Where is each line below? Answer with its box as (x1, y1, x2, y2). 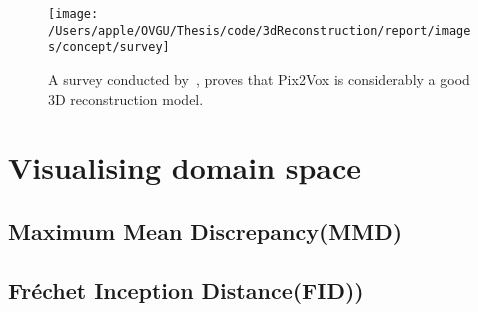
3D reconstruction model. (48, 88, 204, 109)
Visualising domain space (8, 147, 362, 188)
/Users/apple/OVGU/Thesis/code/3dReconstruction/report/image (48, 23, 471, 38)
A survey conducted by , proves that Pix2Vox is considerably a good (48, 68, 470, 89)
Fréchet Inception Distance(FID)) (8, 274, 364, 305)
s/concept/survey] (48, 40, 170, 55)
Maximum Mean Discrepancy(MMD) (8, 215, 403, 246)
